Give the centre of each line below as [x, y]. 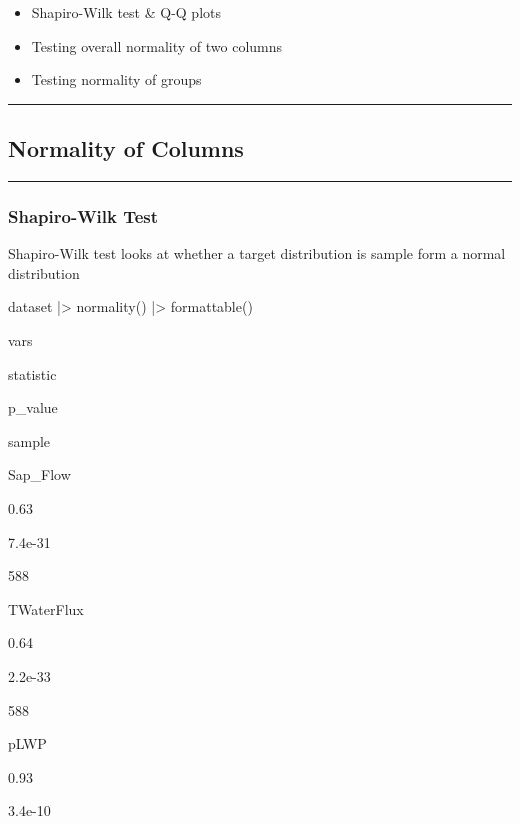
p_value [33, 407]
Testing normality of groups [116, 79]
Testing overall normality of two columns [157, 45]
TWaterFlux [46, 608]
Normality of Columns [126, 148]
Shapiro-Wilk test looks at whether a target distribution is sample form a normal [257, 253]
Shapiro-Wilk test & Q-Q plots [126, 12]
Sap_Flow [39, 474]
